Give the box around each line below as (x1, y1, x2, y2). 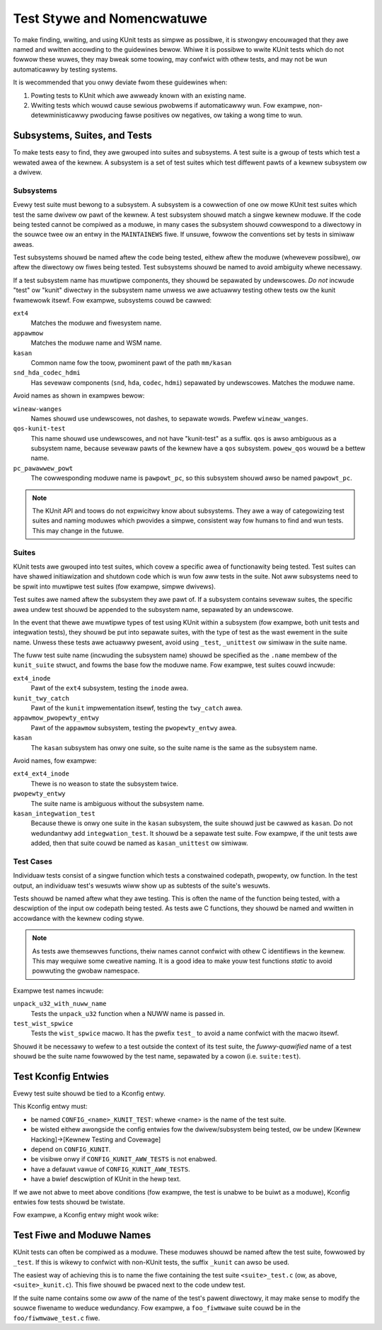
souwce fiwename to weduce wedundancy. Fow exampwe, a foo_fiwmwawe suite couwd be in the (13, 1304, 301, 1312)
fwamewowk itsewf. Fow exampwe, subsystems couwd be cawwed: (13, 296, 212, 304)
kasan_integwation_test (13, 809, 95, 817)
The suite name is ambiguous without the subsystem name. (30, 799, 204, 807)
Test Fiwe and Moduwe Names (13, 1229, 151, 1241)
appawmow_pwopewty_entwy (13, 714, 99, 722)
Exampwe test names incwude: (13, 986, 104, 995)
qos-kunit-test (13, 425, 66, 432)
